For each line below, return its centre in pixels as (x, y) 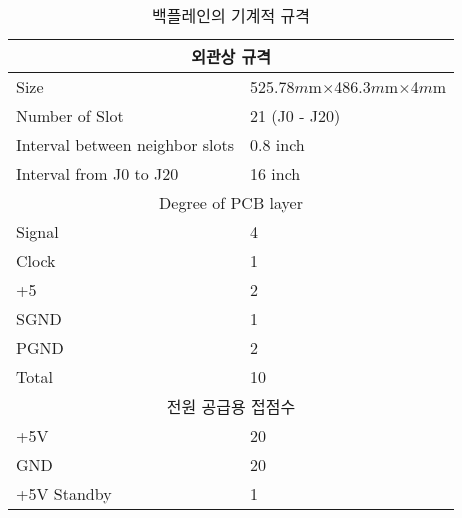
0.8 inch (277, 144)
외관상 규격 (231, 56)
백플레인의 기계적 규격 (231, 15)
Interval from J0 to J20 (97, 173)
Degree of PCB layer (231, 202)
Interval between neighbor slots (125, 144)
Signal (37, 231)
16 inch (275, 173)
